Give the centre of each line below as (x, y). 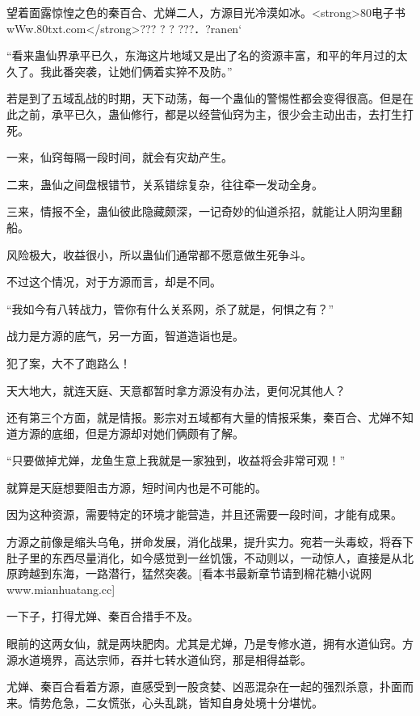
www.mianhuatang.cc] (61, 589)
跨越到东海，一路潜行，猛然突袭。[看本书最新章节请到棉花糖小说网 (194, 573)
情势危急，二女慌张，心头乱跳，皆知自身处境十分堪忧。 (176, 702)
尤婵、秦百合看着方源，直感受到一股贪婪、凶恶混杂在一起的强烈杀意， (193, 687)
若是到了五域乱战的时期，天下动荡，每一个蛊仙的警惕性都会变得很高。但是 (204, 98)
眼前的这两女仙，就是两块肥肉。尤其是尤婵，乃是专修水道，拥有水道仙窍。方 (210, 644)
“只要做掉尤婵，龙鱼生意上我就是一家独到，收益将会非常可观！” (176, 460)
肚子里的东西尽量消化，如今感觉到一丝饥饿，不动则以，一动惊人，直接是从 (204, 557)
